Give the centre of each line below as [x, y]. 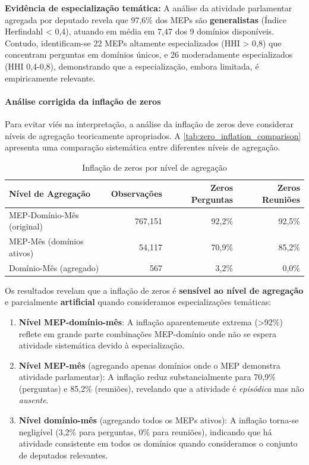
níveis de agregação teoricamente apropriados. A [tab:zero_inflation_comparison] [153, 135]
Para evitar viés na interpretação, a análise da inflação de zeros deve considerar [149, 123]
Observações [136, 194]
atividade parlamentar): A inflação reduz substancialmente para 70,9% [147, 377]
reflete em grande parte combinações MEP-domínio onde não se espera [147, 333]
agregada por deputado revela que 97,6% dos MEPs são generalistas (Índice [146, 19]
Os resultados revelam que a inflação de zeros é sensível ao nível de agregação [154, 290]
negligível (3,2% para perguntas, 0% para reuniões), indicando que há [145, 431]
